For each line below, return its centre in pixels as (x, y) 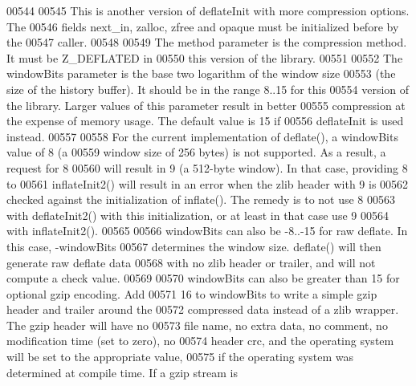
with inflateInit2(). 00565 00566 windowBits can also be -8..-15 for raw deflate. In (207, 231)
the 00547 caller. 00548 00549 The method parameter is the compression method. (207, 42)
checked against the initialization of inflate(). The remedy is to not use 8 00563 (201, 199)
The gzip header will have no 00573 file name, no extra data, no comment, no (197, 325)
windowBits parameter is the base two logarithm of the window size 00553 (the (201, 73)
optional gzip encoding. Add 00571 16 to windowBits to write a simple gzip (192, 293)
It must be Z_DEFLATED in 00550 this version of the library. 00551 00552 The (205, 57)
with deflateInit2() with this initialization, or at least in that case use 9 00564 (198, 215)
